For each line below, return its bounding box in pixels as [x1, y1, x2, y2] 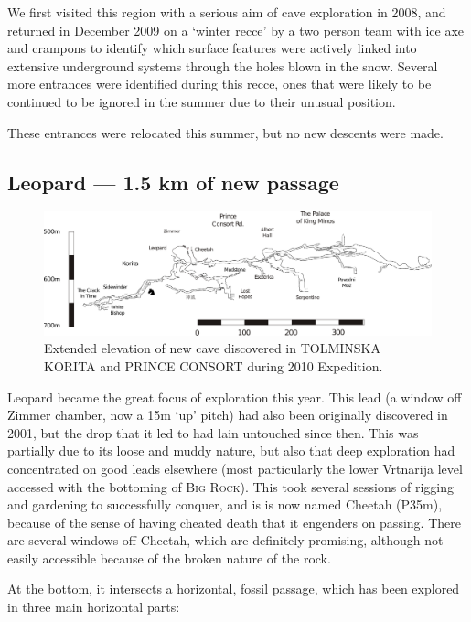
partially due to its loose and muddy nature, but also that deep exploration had [7, 441, 455, 460]
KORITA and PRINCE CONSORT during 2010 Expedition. [44, 356, 383, 375]
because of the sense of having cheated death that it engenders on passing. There [7, 512, 461, 531]
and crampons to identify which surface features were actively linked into [7, 38, 417, 58]
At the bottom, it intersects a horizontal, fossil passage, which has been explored [7, 579, 460, 598]
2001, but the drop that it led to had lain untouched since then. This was [7, 423, 419, 442]
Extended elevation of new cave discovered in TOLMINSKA [44, 338, 380, 358]
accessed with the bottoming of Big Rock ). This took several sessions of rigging [7, 477, 454, 496]
